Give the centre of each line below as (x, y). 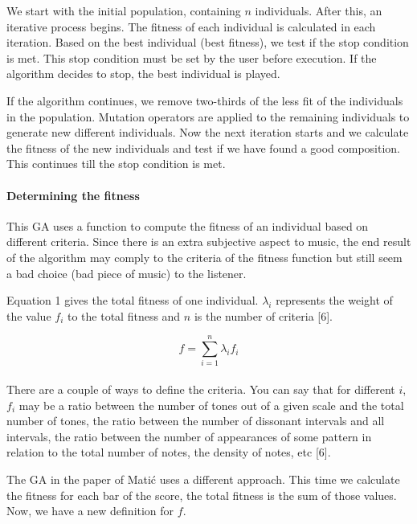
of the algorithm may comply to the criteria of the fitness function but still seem (204, 257)
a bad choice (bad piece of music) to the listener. (127, 273)
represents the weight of (334, 300)
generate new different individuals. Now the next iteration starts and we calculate (208, 132)
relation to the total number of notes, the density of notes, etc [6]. (169, 452)
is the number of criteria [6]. (263, 315)
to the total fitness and (124, 315)
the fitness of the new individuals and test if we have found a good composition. (204, 147)
